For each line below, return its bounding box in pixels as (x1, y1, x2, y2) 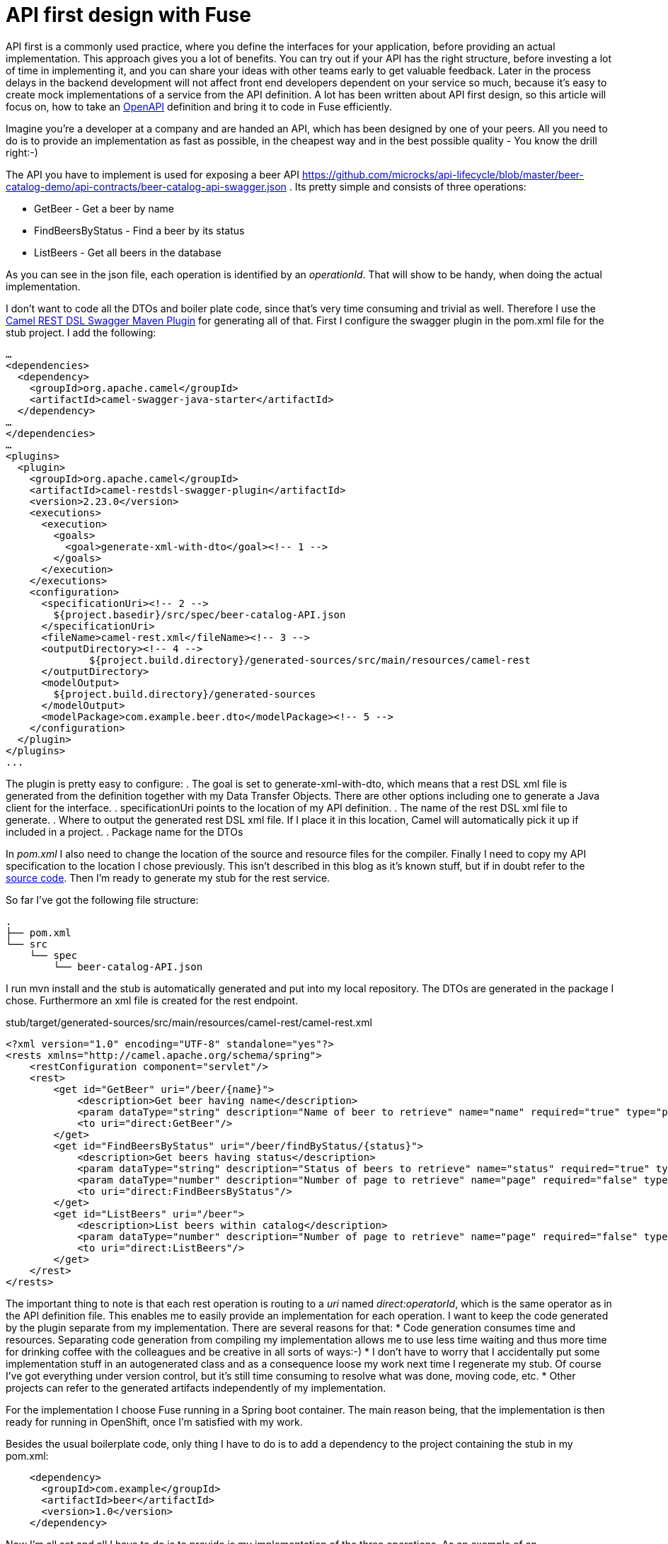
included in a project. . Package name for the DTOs (6, 825, 243, 838)
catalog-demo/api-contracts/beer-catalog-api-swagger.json (6, 180, 287, 193)
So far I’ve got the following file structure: (6, 893, 199, 906)
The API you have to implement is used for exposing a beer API (6, 168, 300, 181)
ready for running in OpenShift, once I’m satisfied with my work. (6, 1415, 303, 1428)
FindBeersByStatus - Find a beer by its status (34, 224, 245, 237)
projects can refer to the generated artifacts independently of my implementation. (6, 1381, 386, 1394)
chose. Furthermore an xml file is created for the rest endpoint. (6, 994, 299, 1006)
